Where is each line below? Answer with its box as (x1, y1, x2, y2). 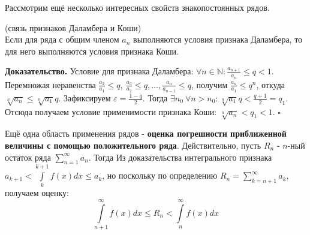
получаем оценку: (5, 186, 69, 199)
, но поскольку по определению (102, 169, 218, 182)
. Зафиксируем (58, 91, 111, 104)
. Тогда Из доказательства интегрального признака (88, 150, 272, 163)
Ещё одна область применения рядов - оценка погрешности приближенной (5, 127, 287, 140)
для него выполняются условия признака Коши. (5, 44, 179, 57)
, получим (191, 78, 228, 91)
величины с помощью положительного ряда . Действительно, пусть (5, 138, 261, 151)
